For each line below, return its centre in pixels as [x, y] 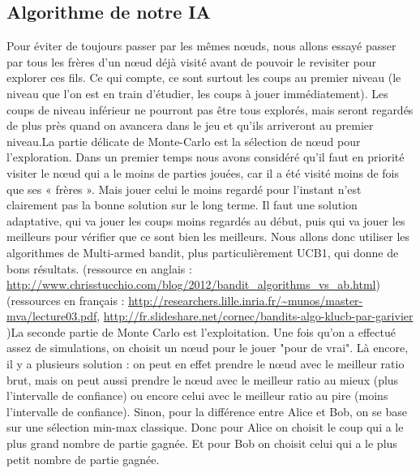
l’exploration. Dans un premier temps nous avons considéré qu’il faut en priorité [206, 157]
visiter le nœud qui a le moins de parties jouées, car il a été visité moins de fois [203, 172]
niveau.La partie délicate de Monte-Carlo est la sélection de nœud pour [184, 141]
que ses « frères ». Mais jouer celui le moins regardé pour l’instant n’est [184, 189]
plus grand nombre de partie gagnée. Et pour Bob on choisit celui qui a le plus [202, 443]
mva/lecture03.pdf [52, 316]
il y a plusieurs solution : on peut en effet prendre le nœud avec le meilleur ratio [206, 364]
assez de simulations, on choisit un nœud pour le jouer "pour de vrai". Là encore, [208, 348]
